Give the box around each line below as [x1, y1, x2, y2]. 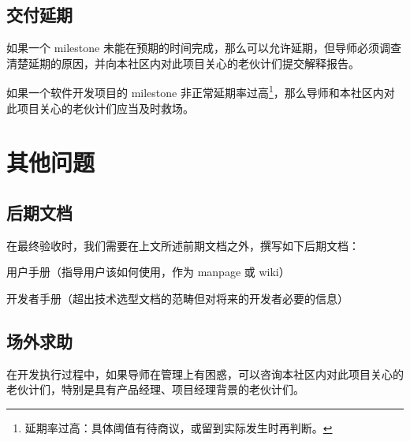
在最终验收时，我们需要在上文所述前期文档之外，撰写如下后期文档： [6, 237, 360, 253]
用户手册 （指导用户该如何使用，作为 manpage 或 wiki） [6, 263, 290, 280]
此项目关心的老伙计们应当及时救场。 [6, 99, 194, 116]
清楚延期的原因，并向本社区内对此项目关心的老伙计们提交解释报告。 [6, 54, 360, 71]
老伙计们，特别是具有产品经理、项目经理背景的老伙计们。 [6, 381, 304, 398]
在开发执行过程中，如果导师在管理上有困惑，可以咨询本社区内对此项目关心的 [6, 365, 404, 382]
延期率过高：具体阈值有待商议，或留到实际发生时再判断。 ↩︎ [24, 419, 333, 435]
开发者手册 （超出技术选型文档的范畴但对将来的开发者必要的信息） [6, 290, 348, 306]
